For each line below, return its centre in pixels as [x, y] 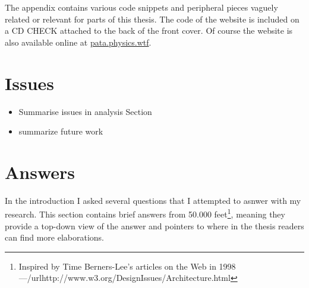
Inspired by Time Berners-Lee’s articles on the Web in [117, 266]
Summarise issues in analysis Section [85, 111]
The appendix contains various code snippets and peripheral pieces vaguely [141, 7]
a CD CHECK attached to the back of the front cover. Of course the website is [149, 31]
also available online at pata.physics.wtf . [78, 42]
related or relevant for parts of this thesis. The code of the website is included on [152, 19]
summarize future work [61, 131]
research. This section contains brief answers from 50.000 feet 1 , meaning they [145, 213]
